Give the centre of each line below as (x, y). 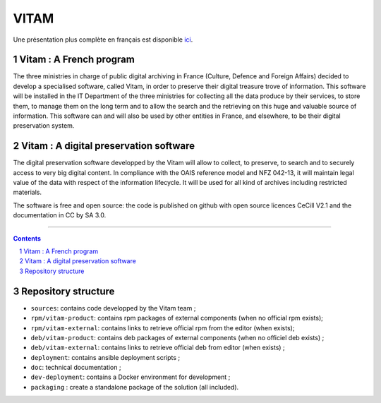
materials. (28, 192)
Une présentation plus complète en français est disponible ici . (103, 40)
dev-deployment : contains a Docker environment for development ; (131, 377)
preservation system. (44, 126)
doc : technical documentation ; (76, 368)
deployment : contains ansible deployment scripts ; (105, 357)
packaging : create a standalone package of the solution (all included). (135, 387)
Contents (27, 238)
